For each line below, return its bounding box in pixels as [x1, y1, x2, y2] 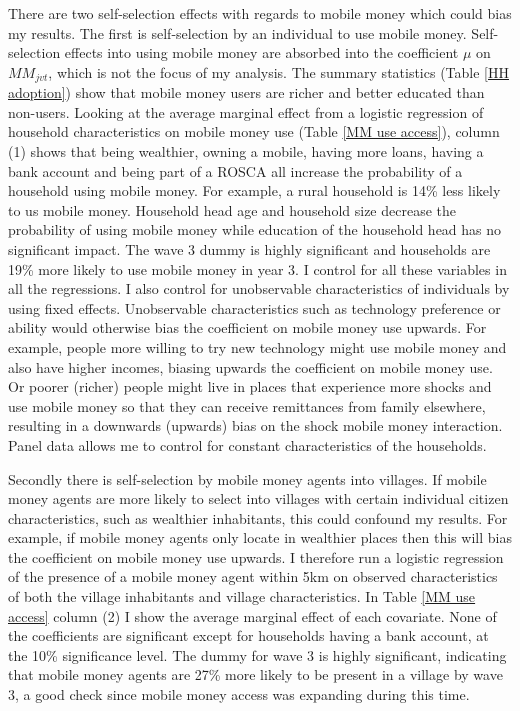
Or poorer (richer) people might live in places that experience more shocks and [8, 376, 492, 397]
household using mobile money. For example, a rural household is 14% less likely [8, 180, 501, 201]
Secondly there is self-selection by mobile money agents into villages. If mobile [8, 468, 487, 489]
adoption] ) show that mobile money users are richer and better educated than [8, 82, 485, 103]
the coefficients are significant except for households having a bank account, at [8, 625, 489, 646]
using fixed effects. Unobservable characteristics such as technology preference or [8, 297, 501, 318]
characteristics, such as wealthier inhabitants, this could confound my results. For [8, 507, 508, 528]
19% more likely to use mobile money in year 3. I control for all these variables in [8, 258, 507, 279]
